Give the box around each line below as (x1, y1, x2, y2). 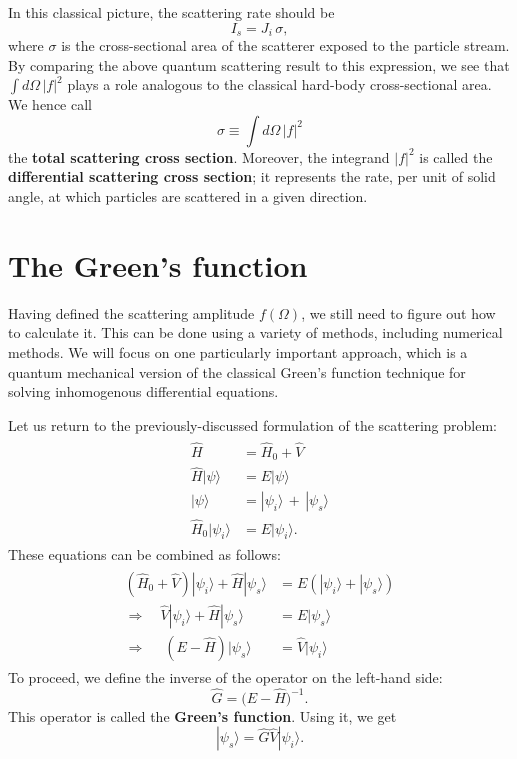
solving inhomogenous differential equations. (8, 381, 279, 402)
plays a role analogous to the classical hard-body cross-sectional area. (67, 74, 492, 95)
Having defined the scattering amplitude (8, 302, 255, 323)
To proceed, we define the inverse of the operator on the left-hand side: (8, 667, 443, 688)
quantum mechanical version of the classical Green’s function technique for (8, 361, 466, 382)
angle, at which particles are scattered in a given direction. (8, 186, 368, 207)
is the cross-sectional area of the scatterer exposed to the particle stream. (61, 35, 510, 56)
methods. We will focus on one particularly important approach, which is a (8, 341, 468, 362)
